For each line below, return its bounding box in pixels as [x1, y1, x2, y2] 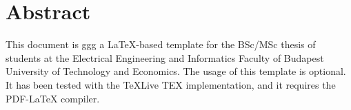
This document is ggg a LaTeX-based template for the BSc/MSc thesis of [6, 37, 316, 52]
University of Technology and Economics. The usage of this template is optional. [6, 64, 346, 78]
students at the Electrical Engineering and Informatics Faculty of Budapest [6, 50, 324, 65]
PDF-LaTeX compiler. [6, 91, 100, 105]
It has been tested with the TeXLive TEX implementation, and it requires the [6, 77, 336, 91]
